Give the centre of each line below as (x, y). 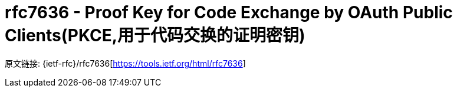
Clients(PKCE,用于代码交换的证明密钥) (155, 35)
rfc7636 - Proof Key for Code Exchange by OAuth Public (229, 12)
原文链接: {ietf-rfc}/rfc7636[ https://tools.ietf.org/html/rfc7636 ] (125, 63)
